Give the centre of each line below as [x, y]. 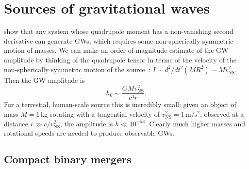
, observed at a [222, 114]
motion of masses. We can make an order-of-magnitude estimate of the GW [116, 50]
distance [16, 123]
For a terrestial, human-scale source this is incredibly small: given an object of [120, 104]
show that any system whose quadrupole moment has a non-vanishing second [119, 31]
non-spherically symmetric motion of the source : [77, 69]
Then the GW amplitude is [44, 80]
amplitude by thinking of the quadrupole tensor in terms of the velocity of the [120, 59]
